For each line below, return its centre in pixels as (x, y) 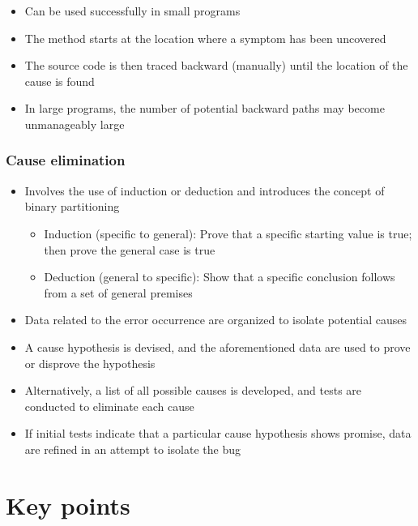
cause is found (60, 81)
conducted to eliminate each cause (109, 406)
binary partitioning (72, 206)
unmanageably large (75, 124)
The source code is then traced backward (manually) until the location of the (216, 65)
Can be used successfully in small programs (132, 11)
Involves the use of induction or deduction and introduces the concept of (205, 190)
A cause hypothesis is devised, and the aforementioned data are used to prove (218, 346)
